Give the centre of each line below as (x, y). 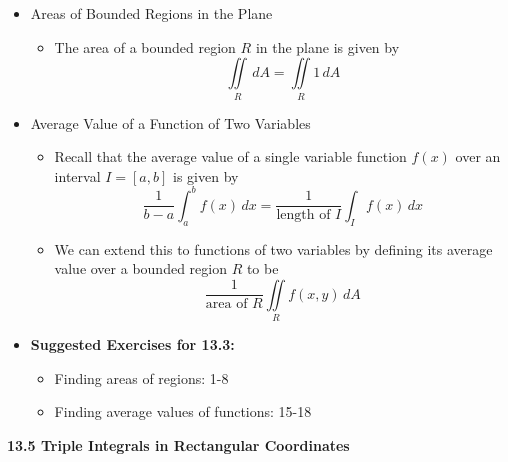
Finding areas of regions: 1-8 (141, 377)
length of (303, 215)
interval (77, 175)
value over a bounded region (140, 268)
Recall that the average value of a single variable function (230, 156)
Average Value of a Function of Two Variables (170, 122)
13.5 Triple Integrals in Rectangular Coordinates (178, 444)
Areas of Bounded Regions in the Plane (151, 13)
